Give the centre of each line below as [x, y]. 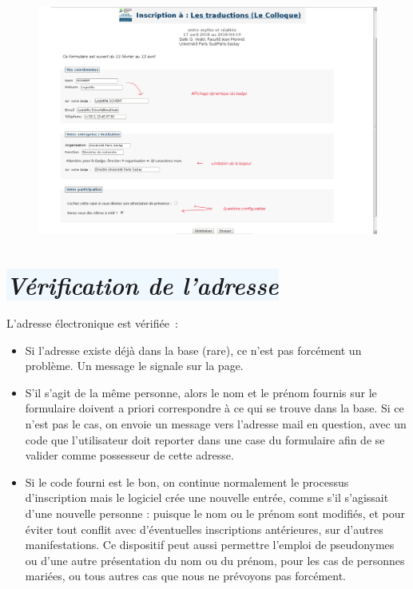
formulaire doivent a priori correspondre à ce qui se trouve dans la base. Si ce [214, 408]
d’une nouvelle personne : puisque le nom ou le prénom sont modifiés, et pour [215, 513]
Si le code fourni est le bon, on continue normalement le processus [187, 482]
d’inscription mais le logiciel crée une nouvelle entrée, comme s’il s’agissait [207, 497]
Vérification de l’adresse [143, 285]
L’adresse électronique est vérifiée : [92, 323]
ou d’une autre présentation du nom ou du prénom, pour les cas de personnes [215, 560]
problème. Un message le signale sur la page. [134, 366]
